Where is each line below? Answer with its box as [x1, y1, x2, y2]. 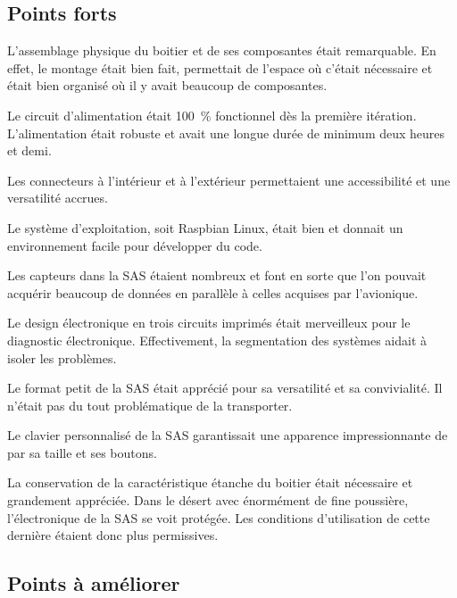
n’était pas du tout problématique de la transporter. [7, 395, 293, 414]
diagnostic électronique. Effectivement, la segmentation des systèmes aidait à [7, 330, 428, 349]
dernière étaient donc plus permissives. [7, 526, 219, 544]
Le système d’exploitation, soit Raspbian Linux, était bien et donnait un [7, 218, 403, 237]
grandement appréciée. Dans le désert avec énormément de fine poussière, [7, 491, 409, 510]
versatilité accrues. [7, 188, 108, 207]
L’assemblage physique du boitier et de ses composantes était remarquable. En [7, 41, 436, 60]
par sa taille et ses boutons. [7, 443, 157, 461]
